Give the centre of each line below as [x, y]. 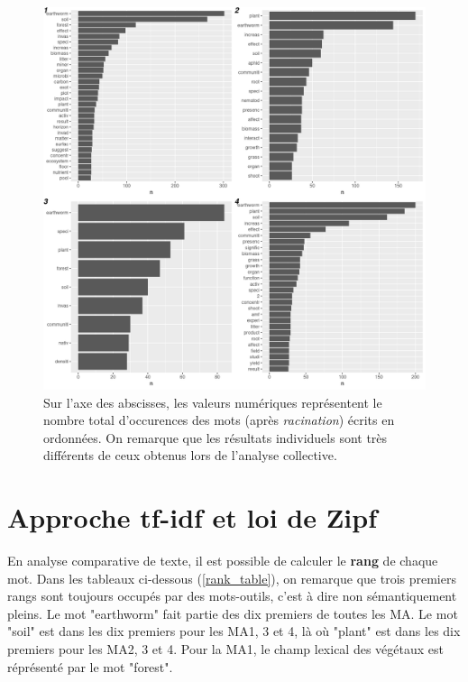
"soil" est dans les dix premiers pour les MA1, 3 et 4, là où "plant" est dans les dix [234, 631]
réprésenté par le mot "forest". [90, 666]
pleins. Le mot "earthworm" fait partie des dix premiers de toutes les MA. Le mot [233, 613]
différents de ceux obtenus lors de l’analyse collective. [190, 455]
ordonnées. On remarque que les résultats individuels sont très [216, 437]
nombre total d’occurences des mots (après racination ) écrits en [219, 420]
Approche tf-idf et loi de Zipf [193, 517]
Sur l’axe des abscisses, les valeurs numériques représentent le [213, 402]
